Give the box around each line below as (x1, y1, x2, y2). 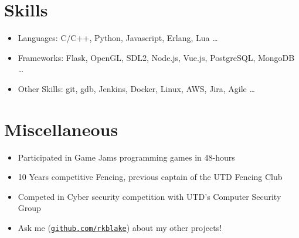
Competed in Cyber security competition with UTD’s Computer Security (18, 190, 281, 202)
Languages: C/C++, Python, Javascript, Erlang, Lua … (18, 32, 218, 44)
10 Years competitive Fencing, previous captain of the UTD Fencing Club (18, 171, 283, 183)
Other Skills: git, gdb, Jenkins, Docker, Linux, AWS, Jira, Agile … (18, 82, 255, 94)
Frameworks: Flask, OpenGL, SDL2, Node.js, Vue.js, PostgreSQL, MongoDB (18, 51, 295, 63)
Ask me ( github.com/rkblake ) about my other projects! (18, 222, 222, 233)
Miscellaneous (4, 117, 118, 141)
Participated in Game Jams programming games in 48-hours (18, 151, 235, 163)
